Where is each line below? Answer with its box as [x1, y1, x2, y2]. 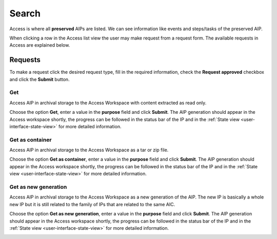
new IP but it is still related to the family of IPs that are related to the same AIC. [9, 201, 175, 207]
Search [9, 8, 41, 19]
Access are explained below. [9, 42, 70, 48]
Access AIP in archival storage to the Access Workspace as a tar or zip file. [9, 147, 169, 153]
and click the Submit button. [9, 76, 70, 82]
